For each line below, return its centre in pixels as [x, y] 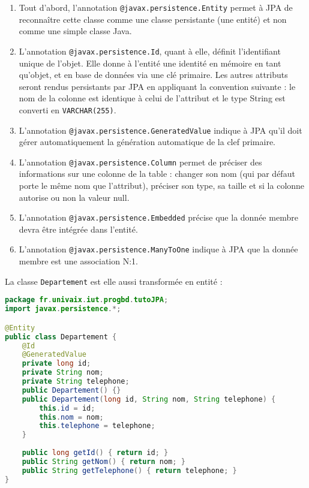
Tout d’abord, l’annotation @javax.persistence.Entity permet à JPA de [156, 7]
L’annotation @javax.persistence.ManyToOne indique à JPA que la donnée [158, 249]
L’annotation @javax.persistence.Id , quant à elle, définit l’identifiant [150, 51]
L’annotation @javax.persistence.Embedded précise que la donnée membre [158, 217]
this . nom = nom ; [71, 417]
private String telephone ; [76, 382]
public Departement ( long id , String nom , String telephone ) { [149, 399]
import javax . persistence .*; [63, 309]
